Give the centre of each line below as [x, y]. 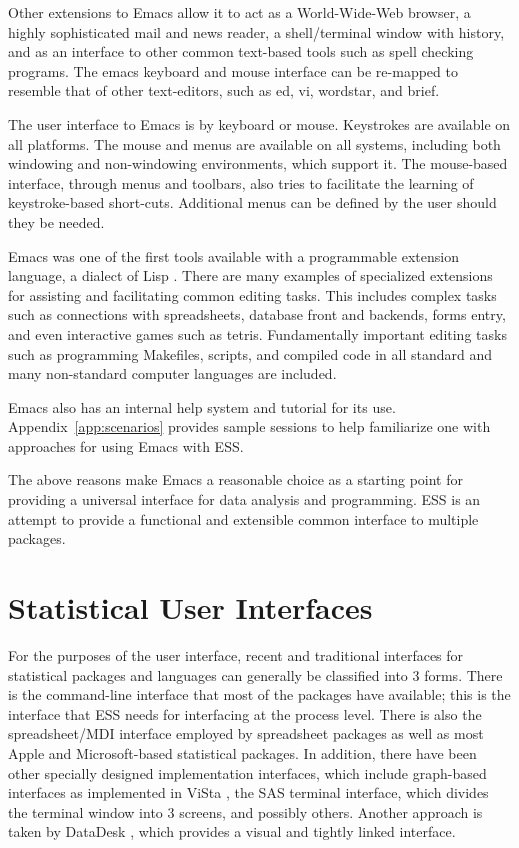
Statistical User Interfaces [190, 607]
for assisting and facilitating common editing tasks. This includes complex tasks [252, 294]
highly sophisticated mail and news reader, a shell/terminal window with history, [256, 31]
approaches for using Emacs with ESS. [126, 445]
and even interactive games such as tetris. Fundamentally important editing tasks [257, 333]
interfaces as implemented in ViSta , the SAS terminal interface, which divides [248, 792]
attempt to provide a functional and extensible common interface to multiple [243, 518]
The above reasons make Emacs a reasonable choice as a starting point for [235, 479]
